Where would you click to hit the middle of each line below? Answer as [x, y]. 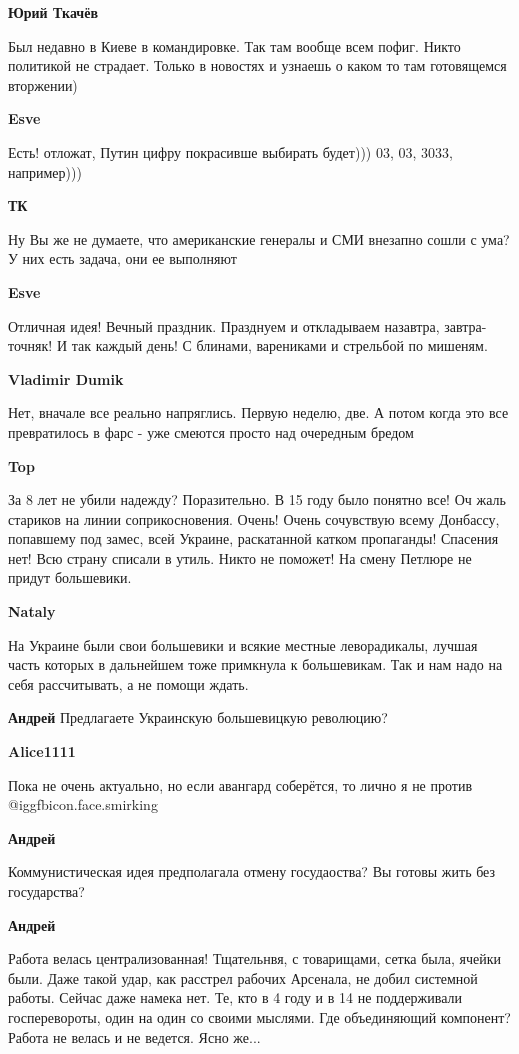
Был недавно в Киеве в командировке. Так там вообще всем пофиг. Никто [234, 45]
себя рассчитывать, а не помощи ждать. [128, 683]
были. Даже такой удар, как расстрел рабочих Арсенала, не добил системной [243, 977]
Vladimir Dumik [66, 378]
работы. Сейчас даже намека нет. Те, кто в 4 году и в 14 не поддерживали [235, 997]
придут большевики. [70, 577]
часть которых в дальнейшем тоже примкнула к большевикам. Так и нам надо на [255, 664]
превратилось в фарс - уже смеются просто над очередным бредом [211, 431]
